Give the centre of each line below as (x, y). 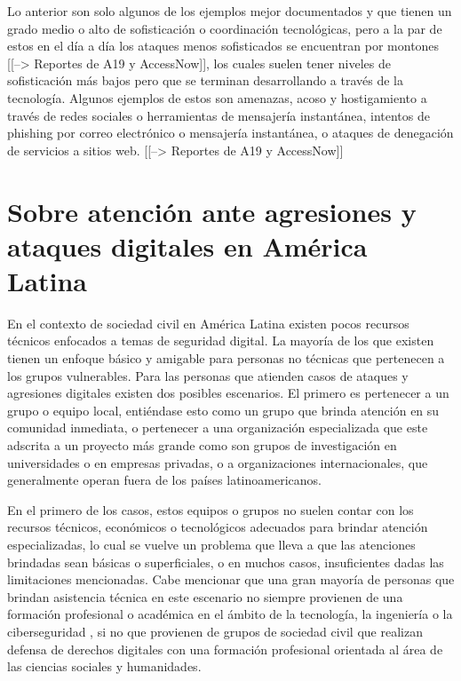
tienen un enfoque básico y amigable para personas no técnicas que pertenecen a (226, 358)
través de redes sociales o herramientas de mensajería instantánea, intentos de (219, 115)
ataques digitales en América (187, 245)
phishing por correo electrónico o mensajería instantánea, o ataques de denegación (230, 133)
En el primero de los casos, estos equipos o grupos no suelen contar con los (211, 509)
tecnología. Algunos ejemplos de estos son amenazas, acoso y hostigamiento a (217, 97)
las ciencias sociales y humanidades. (104, 666)
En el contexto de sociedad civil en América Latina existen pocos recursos (208, 323)
